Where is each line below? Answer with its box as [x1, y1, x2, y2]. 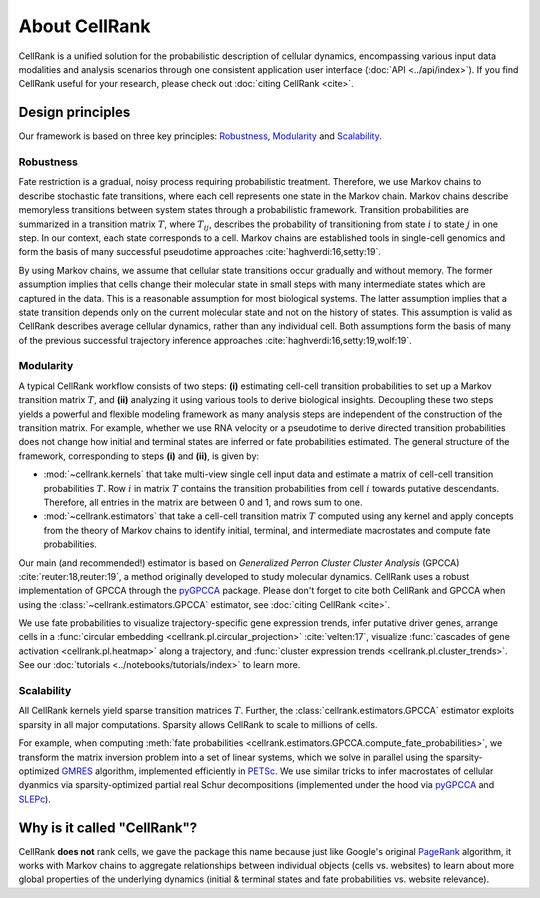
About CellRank [18, 15, 151, 37]
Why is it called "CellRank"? [18, 819, 198, 836]
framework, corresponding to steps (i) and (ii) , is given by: [18, 450, 260, 462]
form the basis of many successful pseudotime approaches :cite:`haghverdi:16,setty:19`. [18, 246, 382, 258]
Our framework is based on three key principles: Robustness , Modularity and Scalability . [18, 130, 382, 142]
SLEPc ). [18, 793, 52, 805]
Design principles [18, 104, 131, 121]
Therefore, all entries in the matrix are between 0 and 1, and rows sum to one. [43, 496, 363, 508]
